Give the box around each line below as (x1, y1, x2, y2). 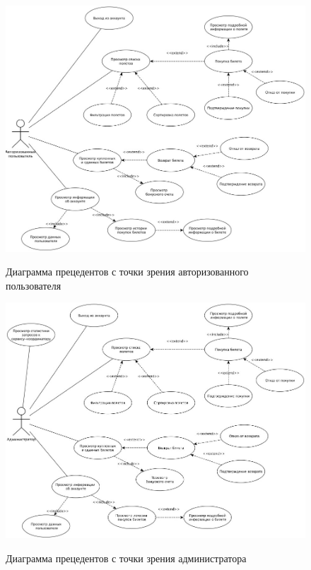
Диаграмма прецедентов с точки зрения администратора (6, 550, 247, 565)
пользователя (6, 278, 61, 292)
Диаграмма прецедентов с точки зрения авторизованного (6, 264, 249, 279)
